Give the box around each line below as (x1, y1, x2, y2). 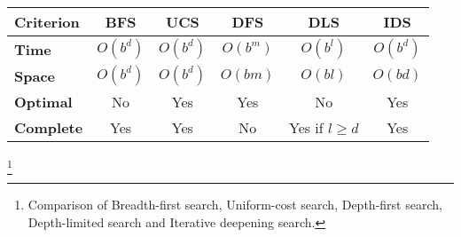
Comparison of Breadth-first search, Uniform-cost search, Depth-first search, (27, 195, 442, 214)
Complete (14, 117, 83, 138)
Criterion (14, 12, 80, 32)
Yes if (288, 117, 324, 138)
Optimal (14, 91, 73, 112)
